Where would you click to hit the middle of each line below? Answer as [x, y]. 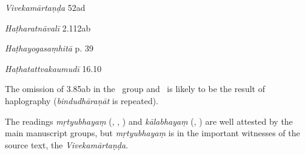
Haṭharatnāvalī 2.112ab [48, 28]
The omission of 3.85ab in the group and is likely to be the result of [135, 89]
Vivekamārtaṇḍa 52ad [45, 7]
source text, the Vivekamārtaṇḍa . [67, 144]
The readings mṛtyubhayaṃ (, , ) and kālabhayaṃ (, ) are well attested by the [149, 121]
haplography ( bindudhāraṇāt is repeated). [82, 100]
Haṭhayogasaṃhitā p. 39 [49, 48]
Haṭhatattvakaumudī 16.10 [53, 68]
